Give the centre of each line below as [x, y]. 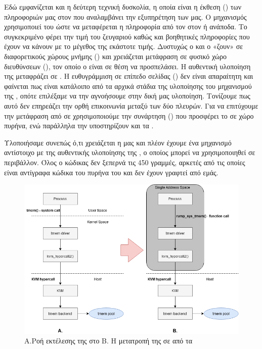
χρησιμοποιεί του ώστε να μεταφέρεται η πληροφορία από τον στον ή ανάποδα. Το [126, 27]
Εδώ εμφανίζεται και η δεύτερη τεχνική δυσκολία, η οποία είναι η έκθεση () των [123, 7]
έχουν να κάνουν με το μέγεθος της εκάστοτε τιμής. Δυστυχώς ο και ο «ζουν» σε [124, 46]
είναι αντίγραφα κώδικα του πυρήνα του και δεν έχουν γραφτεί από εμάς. [111, 172]
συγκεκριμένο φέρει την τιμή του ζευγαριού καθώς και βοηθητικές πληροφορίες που [127, 36]
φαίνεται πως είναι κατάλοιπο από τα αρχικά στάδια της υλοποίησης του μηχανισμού [128, 86]
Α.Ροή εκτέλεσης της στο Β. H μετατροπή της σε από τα [108, 341]
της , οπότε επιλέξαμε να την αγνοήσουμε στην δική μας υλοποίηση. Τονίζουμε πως [127, 96]
